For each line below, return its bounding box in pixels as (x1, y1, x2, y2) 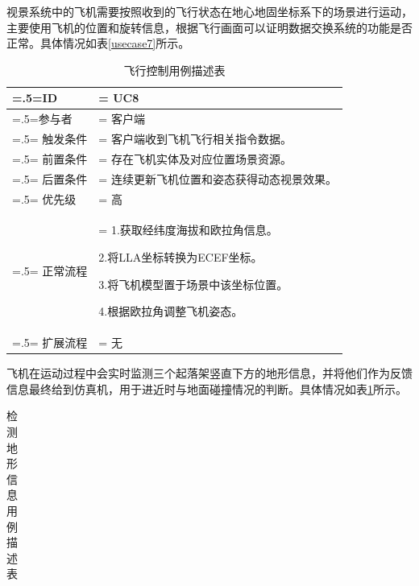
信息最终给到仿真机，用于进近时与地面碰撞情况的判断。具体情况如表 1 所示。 (6, 380, 407, 397)
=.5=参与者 (12, 110, 73, 127)
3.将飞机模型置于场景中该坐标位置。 (98, 275, 288, 292)
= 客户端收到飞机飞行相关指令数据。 (98, 130, 292, 147)
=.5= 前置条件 (12, 150, 88, 167)
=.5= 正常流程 (12, 262, 88, 279)
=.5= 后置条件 (12, 170, 88, 187)
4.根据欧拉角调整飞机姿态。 (98, 303, 243, 320)
